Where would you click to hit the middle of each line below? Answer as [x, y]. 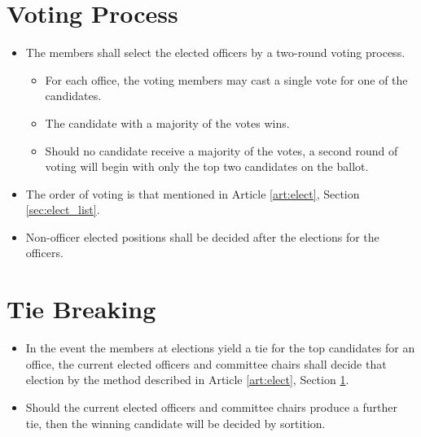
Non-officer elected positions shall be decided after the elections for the [202, 236]
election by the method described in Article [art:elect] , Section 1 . [187, 380]
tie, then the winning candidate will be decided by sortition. [175, 423]
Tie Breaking [81, 309]
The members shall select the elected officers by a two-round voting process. [215, 52]
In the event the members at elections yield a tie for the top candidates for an [220, 348]
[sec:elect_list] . [63, 210]
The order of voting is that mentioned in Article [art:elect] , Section [193, 193]
